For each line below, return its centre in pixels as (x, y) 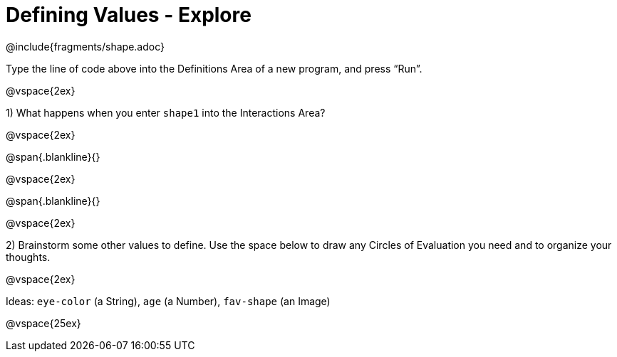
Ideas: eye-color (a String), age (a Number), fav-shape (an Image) (168, 301)
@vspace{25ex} (43, 323)
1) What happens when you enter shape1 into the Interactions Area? (166, 112)
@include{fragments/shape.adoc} (85, 46)
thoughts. (28, 257)
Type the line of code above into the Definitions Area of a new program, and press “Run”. (214, 68)
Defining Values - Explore (129, 15)
